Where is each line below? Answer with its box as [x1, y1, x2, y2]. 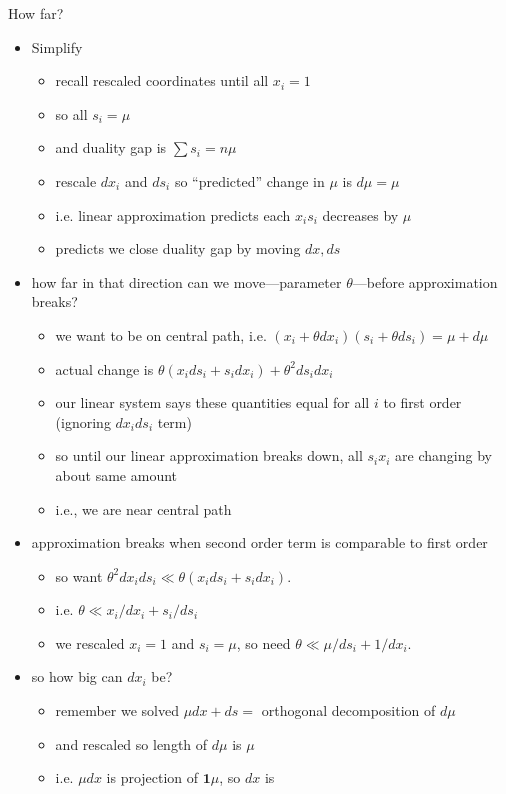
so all [55, 103, 88, 124]
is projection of [106, 767, 199, 788]
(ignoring [55, 411, 111, 432]
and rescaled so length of [55, 733, 208, 754]
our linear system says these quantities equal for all [55, 392, 370, 413]
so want [55, 565, 103, 586]
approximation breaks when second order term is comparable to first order [31, 532, 488, 553]
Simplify [31, 36, 83, 57]
